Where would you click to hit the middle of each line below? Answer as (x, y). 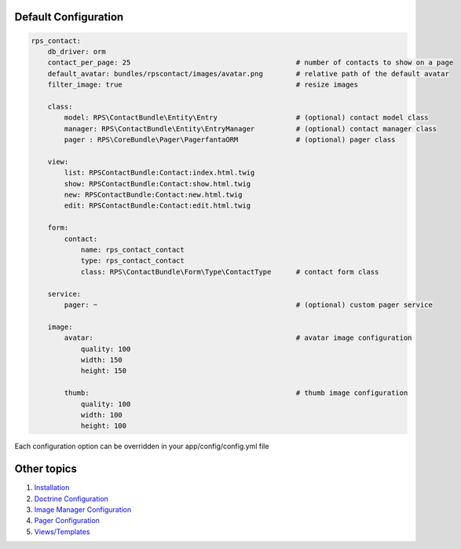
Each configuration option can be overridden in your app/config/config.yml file (142, 446)
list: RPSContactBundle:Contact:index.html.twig (159, 173)
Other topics (46, 469)
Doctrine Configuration (71, 499)
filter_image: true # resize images (203, 85)
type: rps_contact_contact (132, 261)
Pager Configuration (67, 521)
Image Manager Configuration (83, 509)
